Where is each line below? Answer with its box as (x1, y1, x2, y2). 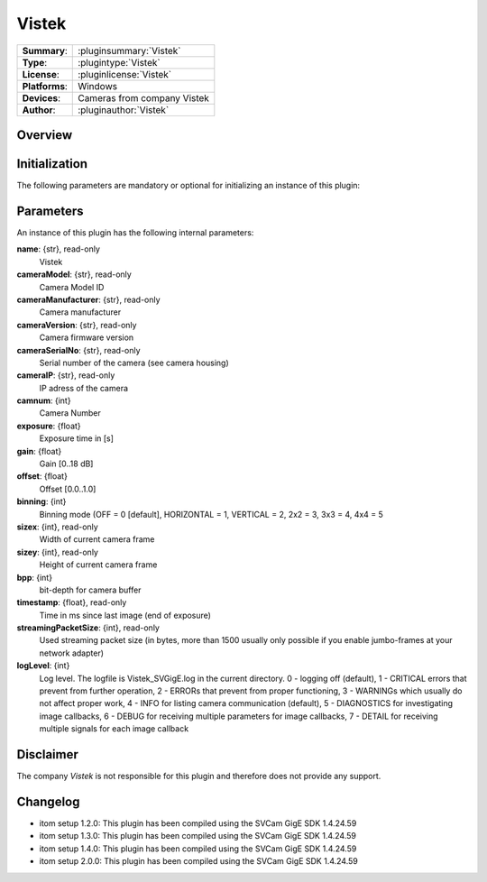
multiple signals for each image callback (39, 723, 189, 734)
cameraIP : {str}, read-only (16, 370, 115, 381)
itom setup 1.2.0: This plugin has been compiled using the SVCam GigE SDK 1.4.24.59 (39, 818, 357, 829)
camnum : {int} (16, 395, 71, 406)
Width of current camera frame (39, 534, 155, 545)
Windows (78, 79, 117, 92)
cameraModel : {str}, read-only (16, 269, 133, 280)
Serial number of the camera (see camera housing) (39, 357, 229, 368)
